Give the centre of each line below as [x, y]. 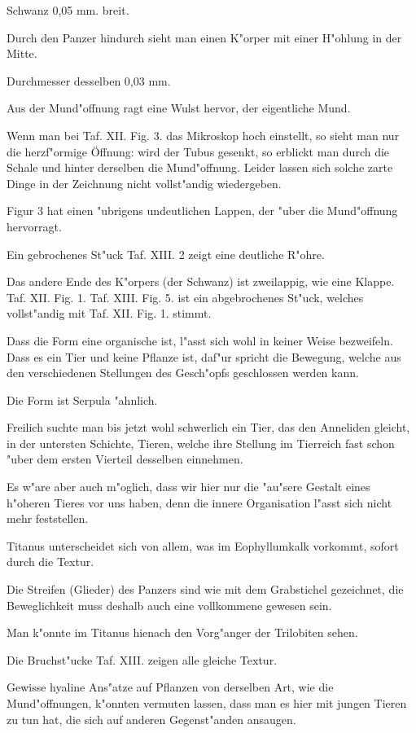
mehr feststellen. [48, 518]
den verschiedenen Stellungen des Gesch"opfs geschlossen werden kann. [183, 373]
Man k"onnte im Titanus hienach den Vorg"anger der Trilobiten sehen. [182, 632]
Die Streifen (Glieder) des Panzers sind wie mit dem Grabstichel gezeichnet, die [205, 589]
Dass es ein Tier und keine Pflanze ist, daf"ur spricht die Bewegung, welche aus [204, 356]
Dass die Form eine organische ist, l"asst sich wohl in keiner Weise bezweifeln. [200, 340]
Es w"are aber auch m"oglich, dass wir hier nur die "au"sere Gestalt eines [188, 487]
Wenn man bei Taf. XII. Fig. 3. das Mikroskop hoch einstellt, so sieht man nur [203, 135]
